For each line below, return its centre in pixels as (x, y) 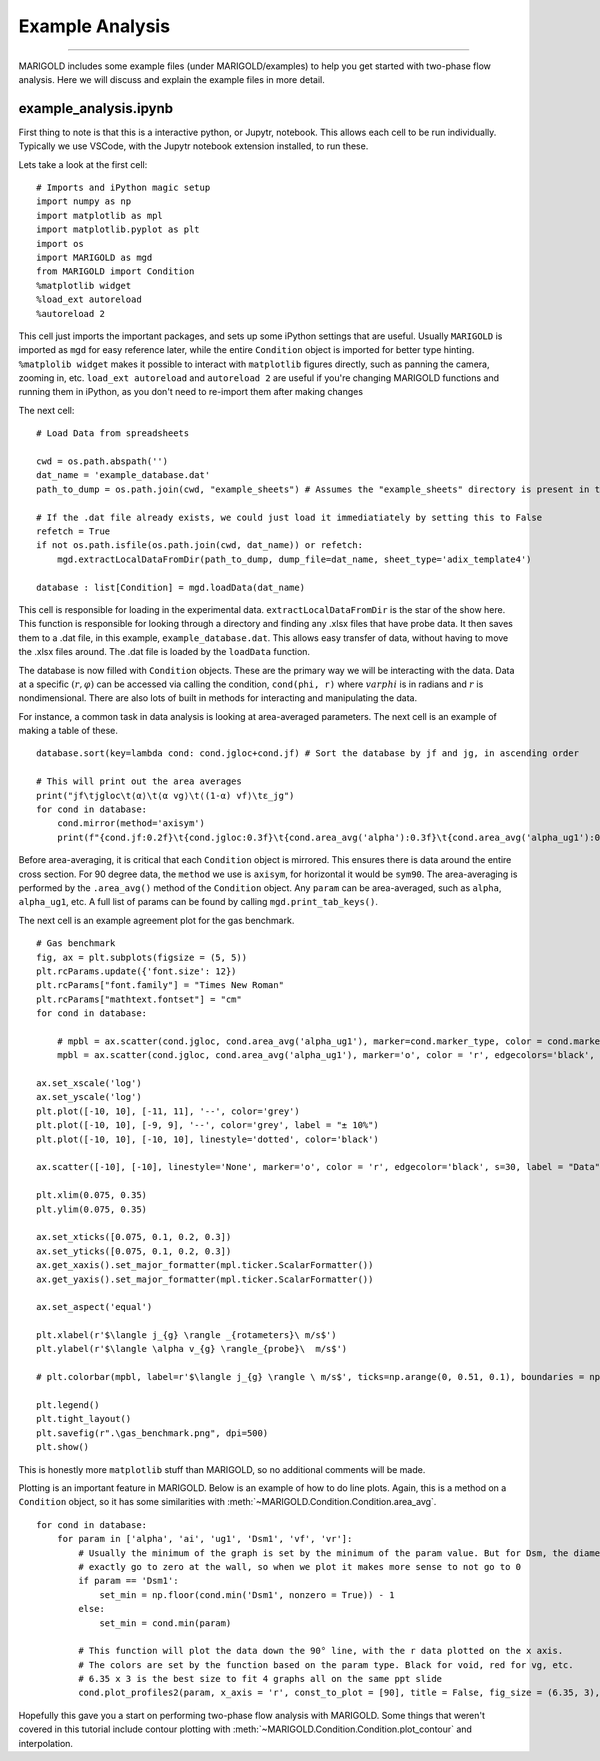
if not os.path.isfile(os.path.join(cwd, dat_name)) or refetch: (200, 545)
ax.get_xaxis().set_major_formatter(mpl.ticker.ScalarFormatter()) (205, 1265)
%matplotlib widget (84, 285)
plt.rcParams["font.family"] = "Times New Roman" (160, 985)
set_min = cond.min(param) (165, 1623)
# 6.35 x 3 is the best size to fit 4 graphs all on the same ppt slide (260, 1679)
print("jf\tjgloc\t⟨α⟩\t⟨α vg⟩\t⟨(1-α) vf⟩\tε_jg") (165, 795)
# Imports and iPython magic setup (123, 188)
